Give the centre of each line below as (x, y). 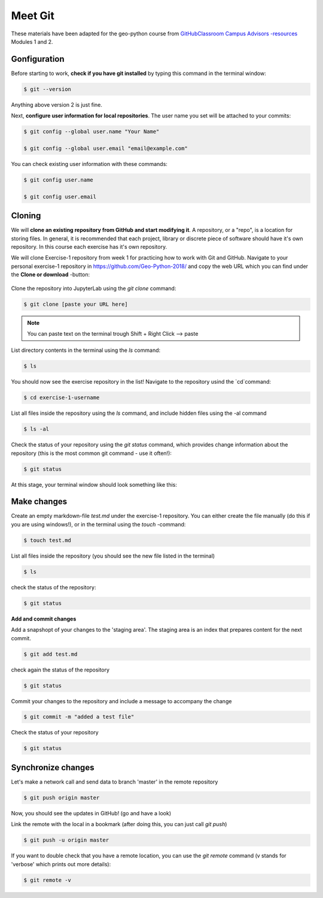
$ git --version (48, 89)
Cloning (26, 216)
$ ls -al (36, 429)
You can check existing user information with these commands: (89, 164)
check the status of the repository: (54, 587)
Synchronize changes (53, 767)
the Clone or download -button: (50, 275)
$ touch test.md (48, 540)
